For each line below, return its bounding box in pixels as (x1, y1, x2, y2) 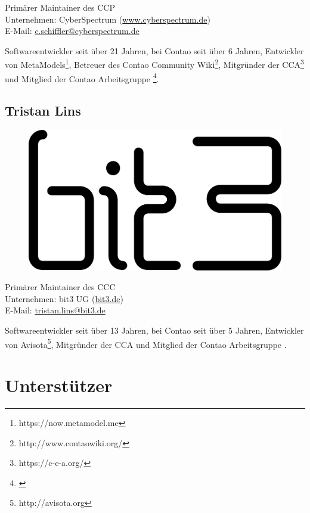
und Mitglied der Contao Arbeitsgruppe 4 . (5, 70, 159, 85)
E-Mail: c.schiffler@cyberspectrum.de (5, 24, 139, 37)
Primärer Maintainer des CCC (5, 281, 116, 293)
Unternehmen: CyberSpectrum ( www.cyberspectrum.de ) (5, 13, 210, 25)
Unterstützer (5, 373, 113, 397)
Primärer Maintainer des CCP (5, 1, 115, 13)
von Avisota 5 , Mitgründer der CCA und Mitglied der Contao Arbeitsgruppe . (5, 336, 287, 350)
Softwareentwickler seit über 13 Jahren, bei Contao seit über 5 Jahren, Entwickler (5, 324, 304, 337)
